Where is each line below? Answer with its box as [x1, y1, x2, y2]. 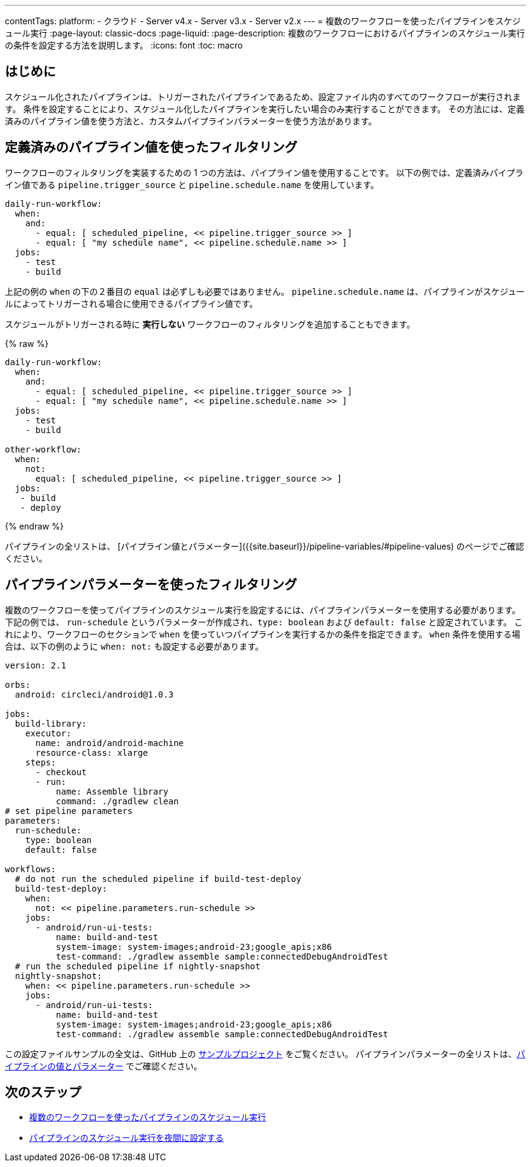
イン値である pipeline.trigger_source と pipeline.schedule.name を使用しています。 [5, 179, 379, 190]
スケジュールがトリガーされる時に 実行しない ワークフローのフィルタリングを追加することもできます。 [5, 318, 415, 329]
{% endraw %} [5, 520, 64, 531]
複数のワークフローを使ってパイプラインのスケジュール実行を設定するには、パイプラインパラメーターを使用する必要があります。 [5, 604, 521, 615]
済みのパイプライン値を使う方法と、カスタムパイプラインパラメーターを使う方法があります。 [5, 115, 377, 126]
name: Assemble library [56, 786, 169, 796]
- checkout [35, 767, 87, 777]
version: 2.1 [5, 660, 67, 670]
